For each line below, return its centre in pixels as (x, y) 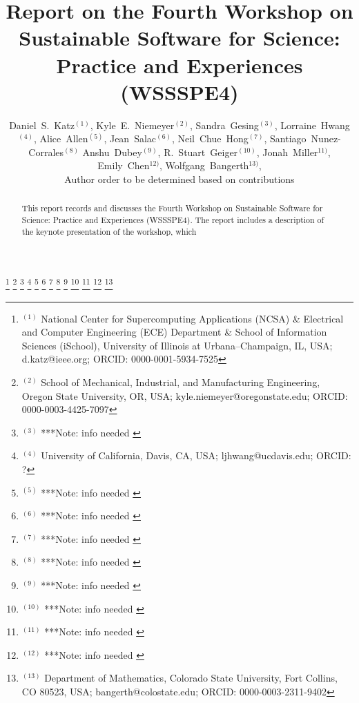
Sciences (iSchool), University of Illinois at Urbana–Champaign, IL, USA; (177, 345)
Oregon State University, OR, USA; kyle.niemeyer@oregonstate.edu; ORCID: (185, 395)
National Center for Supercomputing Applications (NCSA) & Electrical (192, 318)
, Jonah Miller (287, 152)
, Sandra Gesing (224, 125)
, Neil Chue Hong (210, 138)
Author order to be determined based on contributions (179, 179)
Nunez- (326, 138)
